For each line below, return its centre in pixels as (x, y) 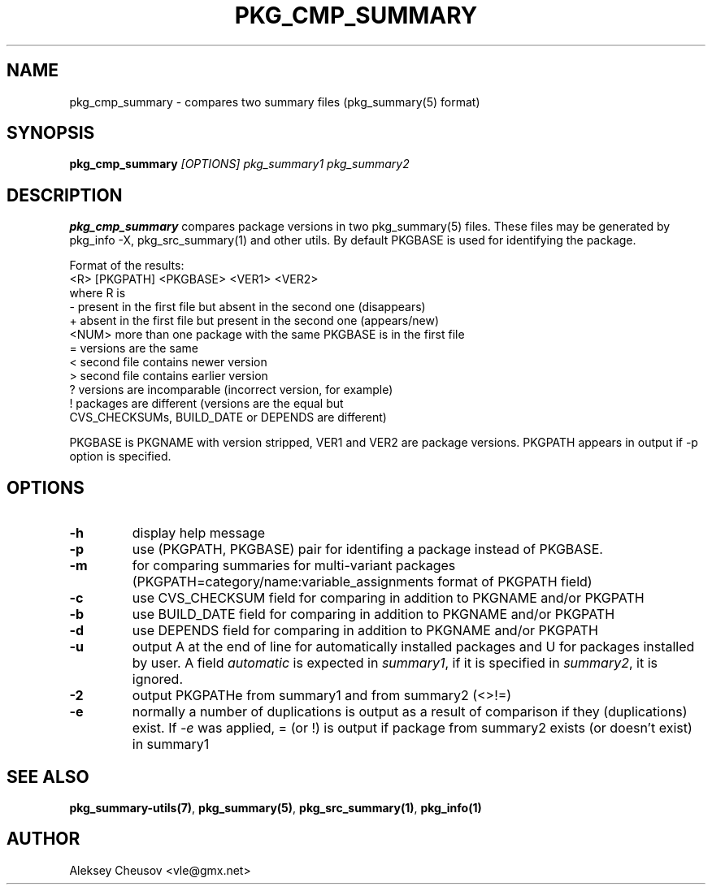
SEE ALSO (48, 776)
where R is (98, 293)
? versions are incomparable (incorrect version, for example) (231, 390)
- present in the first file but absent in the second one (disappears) (247, 307)
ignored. (158, 679)
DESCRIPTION (65, 195)
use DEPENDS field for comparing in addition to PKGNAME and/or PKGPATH (365, 631)
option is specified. (120, 456)
